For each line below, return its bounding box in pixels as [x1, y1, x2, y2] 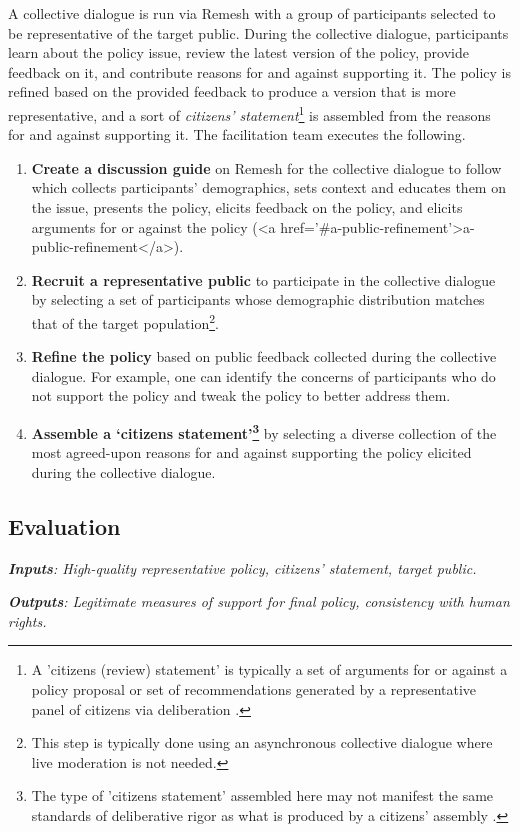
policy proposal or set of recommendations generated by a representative [31, 679, 477, 700]
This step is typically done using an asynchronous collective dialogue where [31, 732, 493, 753]
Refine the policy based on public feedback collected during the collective [31, 346, 497, 367]
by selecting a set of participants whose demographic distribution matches [31, 289, 485, 310]
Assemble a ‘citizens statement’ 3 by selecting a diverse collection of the [31, 420, 497, 443]
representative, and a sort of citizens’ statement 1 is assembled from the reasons [8, 101, 491, 125]
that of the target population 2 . [31, 309, 219, 333]
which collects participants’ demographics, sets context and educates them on [31, 177, 506, 198]
